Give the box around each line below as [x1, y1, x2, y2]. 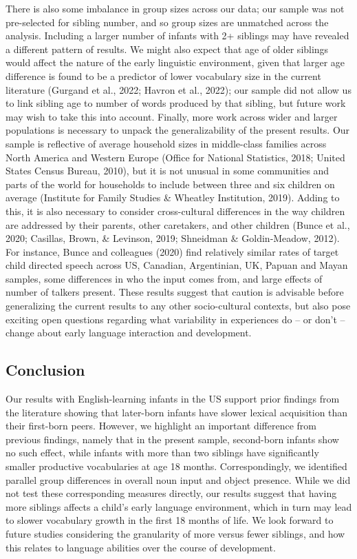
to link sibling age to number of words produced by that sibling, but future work [6, 96, 346, 110]
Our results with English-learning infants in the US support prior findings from [6, 392, 340, 406]
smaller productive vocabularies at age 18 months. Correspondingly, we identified [6, 459, 347, 474]
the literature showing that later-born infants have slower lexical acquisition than [6, 405, 348, 419]
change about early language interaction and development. [6, 325, 252, 340]
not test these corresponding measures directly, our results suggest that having [6, 486, 337, 500]
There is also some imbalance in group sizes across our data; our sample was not [6, 1, 345, 15]
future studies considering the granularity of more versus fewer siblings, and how [6, 526, 345, 540]
